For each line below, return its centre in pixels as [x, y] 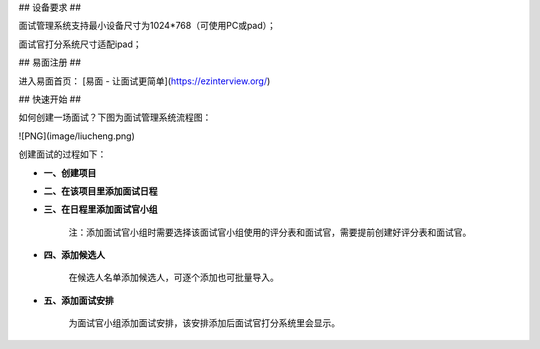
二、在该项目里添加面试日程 [100, 191]
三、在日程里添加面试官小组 [100, 209]
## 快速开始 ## [50, 99]
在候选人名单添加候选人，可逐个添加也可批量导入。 [173, 277]
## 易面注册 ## [50, 62]
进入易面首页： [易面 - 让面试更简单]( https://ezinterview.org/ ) [144, 81]
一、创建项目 [70, 172]
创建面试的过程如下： [62, 154]
